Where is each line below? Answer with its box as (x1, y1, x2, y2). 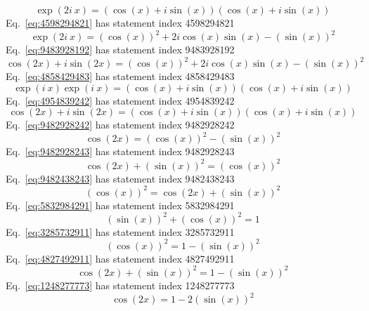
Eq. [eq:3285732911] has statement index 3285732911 (6, 224, 235, 239)
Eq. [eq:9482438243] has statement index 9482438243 (6, 171, 235, 185)
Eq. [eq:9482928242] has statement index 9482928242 (6, 117, 235, 132)
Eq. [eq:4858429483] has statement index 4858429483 (6, 69, 235, 84)
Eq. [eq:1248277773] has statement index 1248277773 (6, 277, 235, 292)
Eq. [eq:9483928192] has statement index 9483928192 (6, 42, 235, 57)
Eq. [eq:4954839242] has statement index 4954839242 (6, 93, 235, 107)
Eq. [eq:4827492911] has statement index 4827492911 (6, 251, 235, 265)
